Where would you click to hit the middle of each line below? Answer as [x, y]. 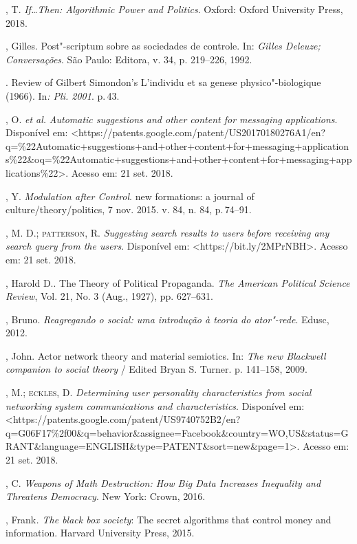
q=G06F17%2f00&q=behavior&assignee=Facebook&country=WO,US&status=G [177, 432]
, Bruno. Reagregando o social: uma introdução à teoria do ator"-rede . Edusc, [167, 319]
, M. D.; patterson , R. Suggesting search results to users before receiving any [167, 232]
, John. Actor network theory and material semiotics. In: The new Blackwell [166, 355]
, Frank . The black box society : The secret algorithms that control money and [169, 519]
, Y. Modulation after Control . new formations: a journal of [130, 196]
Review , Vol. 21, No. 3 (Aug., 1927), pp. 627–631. [109, 296]
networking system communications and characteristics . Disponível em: [155, 405]
